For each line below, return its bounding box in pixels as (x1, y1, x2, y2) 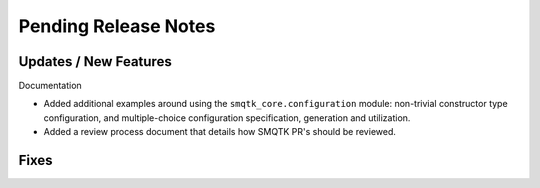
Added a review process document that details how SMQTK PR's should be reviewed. (43, 126, 397, 138)
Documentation (18, 80, 82, 92)
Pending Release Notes (18, 15, 216, 37)
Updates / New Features (18, 53, 172, 70)
